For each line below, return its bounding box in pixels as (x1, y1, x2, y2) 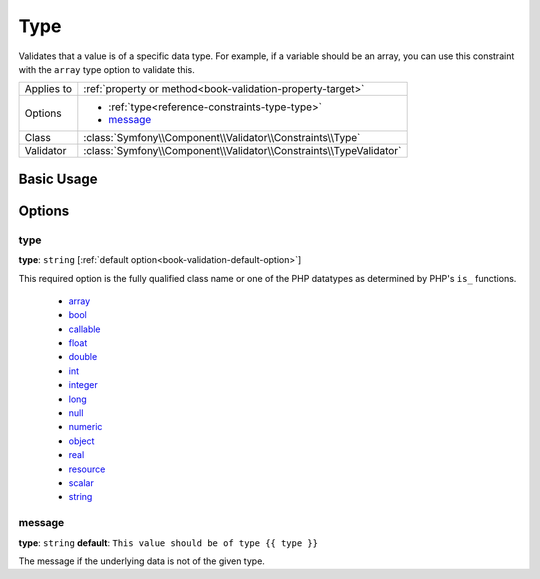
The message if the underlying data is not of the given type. (18, 555, 265, 567)
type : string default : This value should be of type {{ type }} (18, 536, 319, 549)
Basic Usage (18, 170, 98, 187)
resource (68, 463, 106, 475)
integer (68, 379, 99, 391)
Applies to (24, 82, 73, 96)
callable (68, 323, 101, 335)
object (68, 435, 95, 447)
